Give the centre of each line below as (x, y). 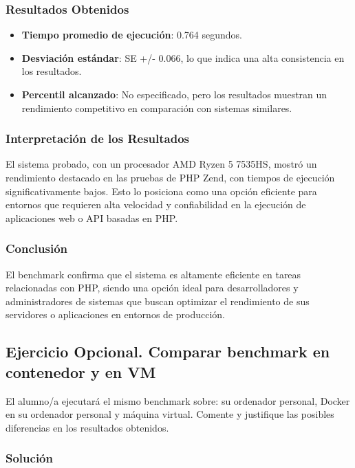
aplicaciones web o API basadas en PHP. (92, 218)
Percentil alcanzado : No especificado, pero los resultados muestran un (174, 94)
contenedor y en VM (81, 371)
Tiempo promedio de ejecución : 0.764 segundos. (132, 35)
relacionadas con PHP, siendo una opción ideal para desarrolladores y (152, 288)
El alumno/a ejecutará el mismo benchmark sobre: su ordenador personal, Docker (178, 400)
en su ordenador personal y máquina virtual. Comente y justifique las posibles (170, 414)
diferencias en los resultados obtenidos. (87, 427)
